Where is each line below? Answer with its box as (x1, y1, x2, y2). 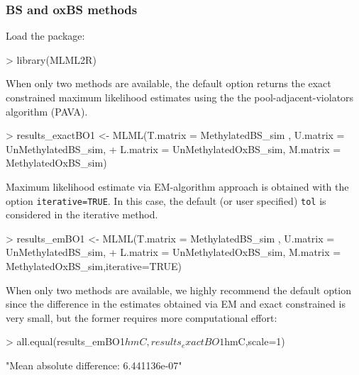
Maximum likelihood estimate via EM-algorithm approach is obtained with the (6, 179, 349, 194)
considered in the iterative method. (6, 207, 158, 222)
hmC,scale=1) (224, 334, 285, 349)
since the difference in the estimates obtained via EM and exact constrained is (6, 296, 346, 311)
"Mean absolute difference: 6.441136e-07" (6, 357, 182, 372)
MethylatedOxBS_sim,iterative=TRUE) (6, 259, 182, 273)
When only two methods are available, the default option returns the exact (6, 76, 331, 91)
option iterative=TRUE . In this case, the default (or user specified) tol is (6, 193, 326, 208)
